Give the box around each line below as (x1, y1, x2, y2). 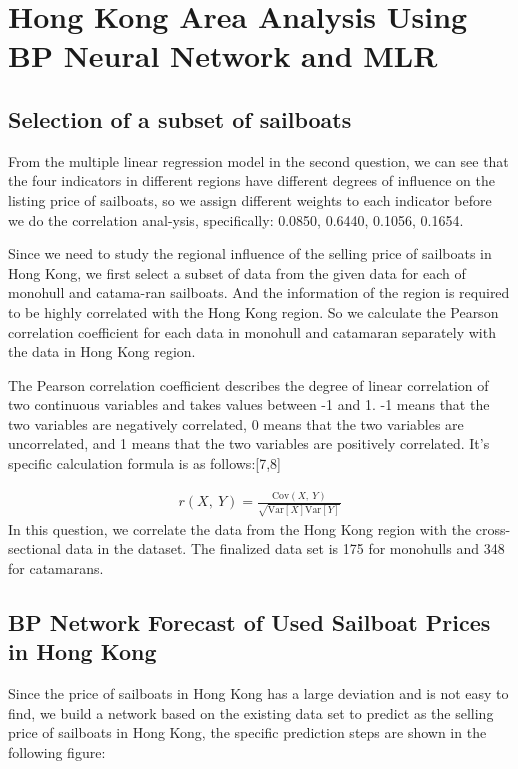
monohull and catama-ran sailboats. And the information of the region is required (8, 282, 510, 303)
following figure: (8, 741, 106, 762)
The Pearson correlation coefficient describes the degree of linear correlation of (8, 374, 489, 395)
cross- (475, 518, 511, 539)
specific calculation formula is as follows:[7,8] (8, 453, 281, 474)
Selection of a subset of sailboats (8, 103, 352, 134)
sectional (8, 538, 61, 559)
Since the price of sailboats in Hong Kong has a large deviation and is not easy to (8, 683, 509, 704)
